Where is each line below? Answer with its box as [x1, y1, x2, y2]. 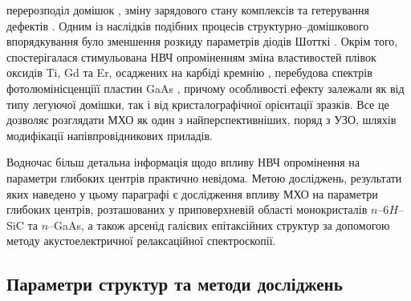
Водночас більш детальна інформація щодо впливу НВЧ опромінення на [6, 154, 360, 171]
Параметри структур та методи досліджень [6, 271, 343, 296]
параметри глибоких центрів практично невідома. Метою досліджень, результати [6, 169, 402, 186]
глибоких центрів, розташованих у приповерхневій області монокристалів [6, 201, 368, 218]
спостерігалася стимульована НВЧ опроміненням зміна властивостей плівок [6, 48, 376, 65]
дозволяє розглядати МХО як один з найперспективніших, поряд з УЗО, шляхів [6, 111, 397, 128]
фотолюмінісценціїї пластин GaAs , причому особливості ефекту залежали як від [6, 79, 405, 96]
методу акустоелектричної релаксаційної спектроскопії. [6, 232, 276, 249]
